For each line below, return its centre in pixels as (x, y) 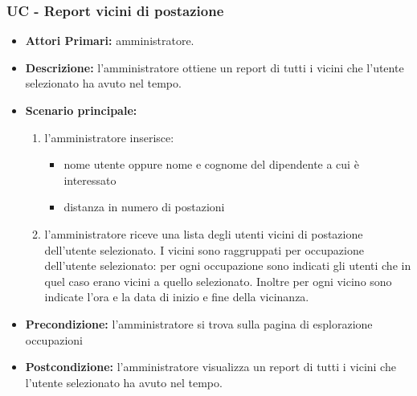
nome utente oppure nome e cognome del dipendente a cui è (211, 164)
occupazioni (54, 339)
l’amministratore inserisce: (109, 137)
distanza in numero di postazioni (144, 207)
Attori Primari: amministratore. (110, 41)
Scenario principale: (81, 110)
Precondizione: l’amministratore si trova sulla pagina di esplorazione (199, 323)
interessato (90, 180)
